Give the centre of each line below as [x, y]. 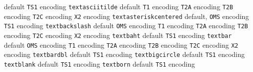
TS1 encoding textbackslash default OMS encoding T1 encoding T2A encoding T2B [126, 26]
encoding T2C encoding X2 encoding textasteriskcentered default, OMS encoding [126, 16]
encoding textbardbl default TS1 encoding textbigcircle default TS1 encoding [124, 54]
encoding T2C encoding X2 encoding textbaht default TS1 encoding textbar [118, 35]
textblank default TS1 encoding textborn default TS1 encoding [100, 63]
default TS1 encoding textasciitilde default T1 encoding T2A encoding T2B [119, 6]
